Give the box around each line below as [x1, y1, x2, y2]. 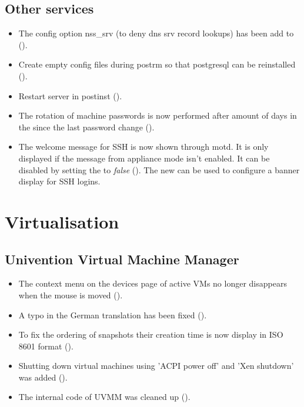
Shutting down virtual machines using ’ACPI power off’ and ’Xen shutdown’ [18, 359, 294, 372]
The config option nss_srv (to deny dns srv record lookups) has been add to [18, 27, 294, 39]
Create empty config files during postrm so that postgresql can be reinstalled [18, 58, 296, 70]
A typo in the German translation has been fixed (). [18, 308, 207, 321]
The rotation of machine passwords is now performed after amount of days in [18, 109, 297, 122]
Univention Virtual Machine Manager [5, 250, 239, 268]
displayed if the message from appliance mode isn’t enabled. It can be [18, 152, 270, 164]
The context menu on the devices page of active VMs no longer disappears [18, 277, 287, 290]
